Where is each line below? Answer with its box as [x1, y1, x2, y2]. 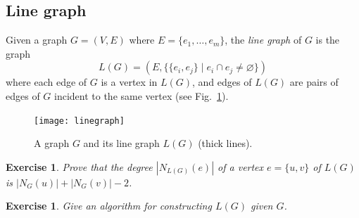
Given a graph [6, 32, 68, 47]
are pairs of [289, 75, 339, 89]
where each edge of [6, 75, 87, 89]
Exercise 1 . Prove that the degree [6, 159, 153, 174]
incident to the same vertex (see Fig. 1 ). [54, 88, 229, 103]
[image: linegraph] [34, 115, 125, 126]
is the [315, 32, 340, 47]
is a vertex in [101, 75, 158, 89]
